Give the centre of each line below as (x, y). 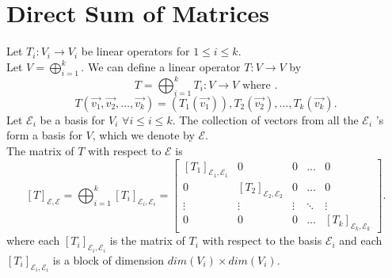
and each (361, 240)
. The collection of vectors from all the (265, 119)
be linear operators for (135, 51)
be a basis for (72, 119)
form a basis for (44, 135)
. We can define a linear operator (161, 66)
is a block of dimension (108, 259)
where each (33, 240)
